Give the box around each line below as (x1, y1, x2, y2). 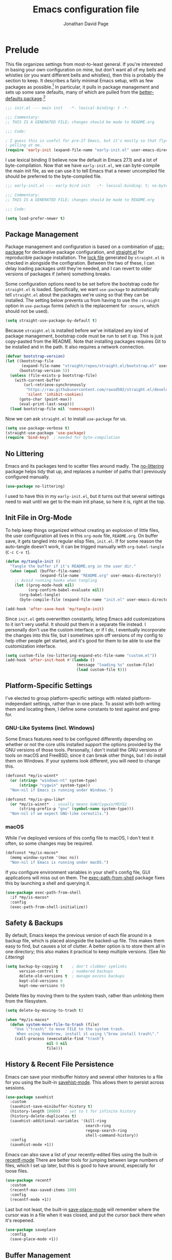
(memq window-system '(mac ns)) (10, 855, 79, 860)
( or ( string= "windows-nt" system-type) (10, 778, 97, 783)
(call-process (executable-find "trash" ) (14, 1036, 104, 1042)
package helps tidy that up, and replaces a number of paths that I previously (5, 469, 166, 475)
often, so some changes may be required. (5, 840, 93, 846)
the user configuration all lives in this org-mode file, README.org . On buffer (5, 532, 158, 539)
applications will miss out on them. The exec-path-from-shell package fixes (5, 875, 165, 881)
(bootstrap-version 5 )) (18, 368, 70, 373)
